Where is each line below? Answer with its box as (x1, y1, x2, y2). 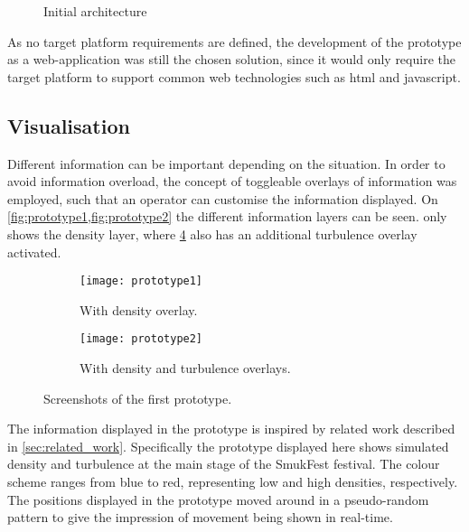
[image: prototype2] (80, 332, 203, 346)
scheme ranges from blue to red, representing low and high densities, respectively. (7, 472, 458, 491)
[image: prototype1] (80, 275, 203, 288)
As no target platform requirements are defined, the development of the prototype (7, 32, 462, 51)
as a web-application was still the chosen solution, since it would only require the (7, 50, 455, 69)
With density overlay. (80, 300, 198, 319)
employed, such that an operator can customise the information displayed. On (7, 189, 438, 208)
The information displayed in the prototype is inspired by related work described (7, 419, 455, 438)
